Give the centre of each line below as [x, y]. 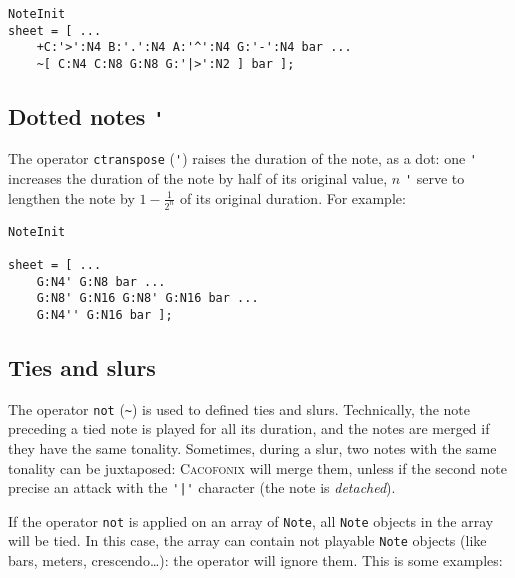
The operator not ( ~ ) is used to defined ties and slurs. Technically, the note [239, 408]
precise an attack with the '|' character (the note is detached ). [202, 487]
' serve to [434, 178]
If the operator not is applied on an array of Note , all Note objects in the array [251, 520]
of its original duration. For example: [292, 197]
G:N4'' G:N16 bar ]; [104, 314]
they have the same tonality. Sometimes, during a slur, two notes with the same [252, 447]
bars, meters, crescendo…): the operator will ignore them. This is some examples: [255, 560]
